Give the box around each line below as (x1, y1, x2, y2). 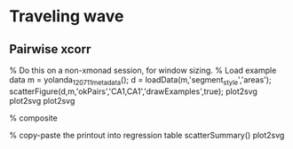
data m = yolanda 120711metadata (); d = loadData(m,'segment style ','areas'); (9, 74, 273, 87)
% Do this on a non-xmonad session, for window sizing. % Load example (9, 65, 277, 75)
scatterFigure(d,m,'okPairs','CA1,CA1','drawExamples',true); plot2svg (9, 86, 257, 97)
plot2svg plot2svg (9, 95, 75, 106)
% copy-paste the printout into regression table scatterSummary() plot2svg (9, 129, 285, 140)
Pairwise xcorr (9, 42, 91, 57)
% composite (9, 113, 58, 123)
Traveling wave (9, 6, 124, 27)
